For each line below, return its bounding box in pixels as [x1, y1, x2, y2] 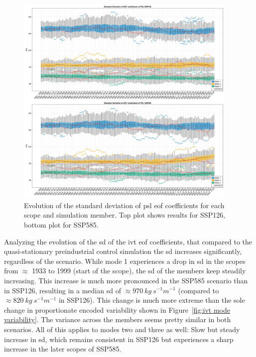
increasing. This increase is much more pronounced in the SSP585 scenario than [4, 275, 248, 285]
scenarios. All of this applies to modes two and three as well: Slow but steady [4, 324, 240, 334]
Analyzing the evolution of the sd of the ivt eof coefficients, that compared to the [4, 236, 252, 246]
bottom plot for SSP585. [24, 219, 99, 230]
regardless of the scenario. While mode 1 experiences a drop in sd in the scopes [4, 255, 246, 266]
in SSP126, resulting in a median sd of [4, 285, 121, 295]
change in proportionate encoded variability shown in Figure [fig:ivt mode [4, 304, 230, 315]
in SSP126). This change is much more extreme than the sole [58, 295, 245, 305]
